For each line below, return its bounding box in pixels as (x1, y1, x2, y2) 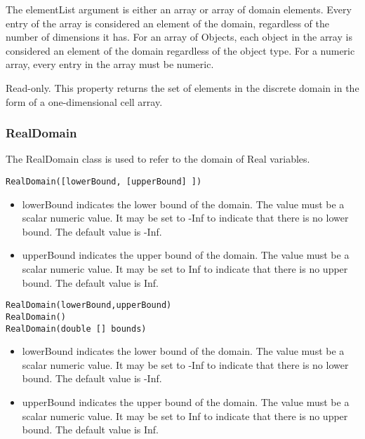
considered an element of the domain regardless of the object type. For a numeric (6, 43, 355, 58)
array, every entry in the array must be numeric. (6, 57, 214, 72)
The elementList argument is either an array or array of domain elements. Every (6, 2, 352, 16)
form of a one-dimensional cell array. (6, 94, 163, 109)
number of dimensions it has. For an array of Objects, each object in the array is (6, 29, 352, 44)
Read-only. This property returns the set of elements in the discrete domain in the (6, 80, 359, 95)
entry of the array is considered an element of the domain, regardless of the (6, 15, 329, 30)
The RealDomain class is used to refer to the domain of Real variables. (6, 151, 310, 166)
